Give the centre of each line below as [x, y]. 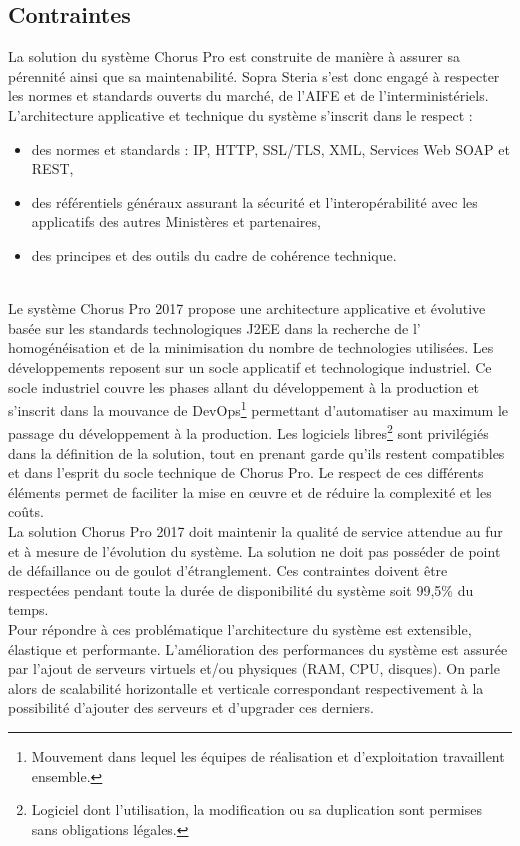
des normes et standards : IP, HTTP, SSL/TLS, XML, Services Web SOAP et [270, 148]
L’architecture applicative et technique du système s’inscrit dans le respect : [240, 114]
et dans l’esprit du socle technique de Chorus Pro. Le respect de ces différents [246, 472]
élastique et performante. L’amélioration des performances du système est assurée [258, 648]
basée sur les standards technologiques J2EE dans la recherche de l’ [214, 327]
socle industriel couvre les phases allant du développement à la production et [244, 386]
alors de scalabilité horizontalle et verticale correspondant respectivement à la [246, 687]
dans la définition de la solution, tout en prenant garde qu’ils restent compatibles [256, 452]
